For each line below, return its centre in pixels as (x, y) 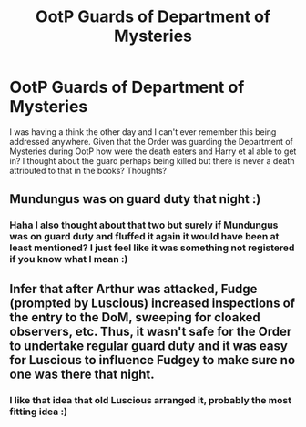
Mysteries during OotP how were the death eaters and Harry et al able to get (153, 151)
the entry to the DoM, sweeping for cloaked (135, 317)
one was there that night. (82, 374)
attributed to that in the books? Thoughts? (88, 170)
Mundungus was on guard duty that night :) (135, 199)
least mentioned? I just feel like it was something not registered (152, 248)
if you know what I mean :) (69, 259)
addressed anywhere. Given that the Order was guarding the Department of (152, 141)
